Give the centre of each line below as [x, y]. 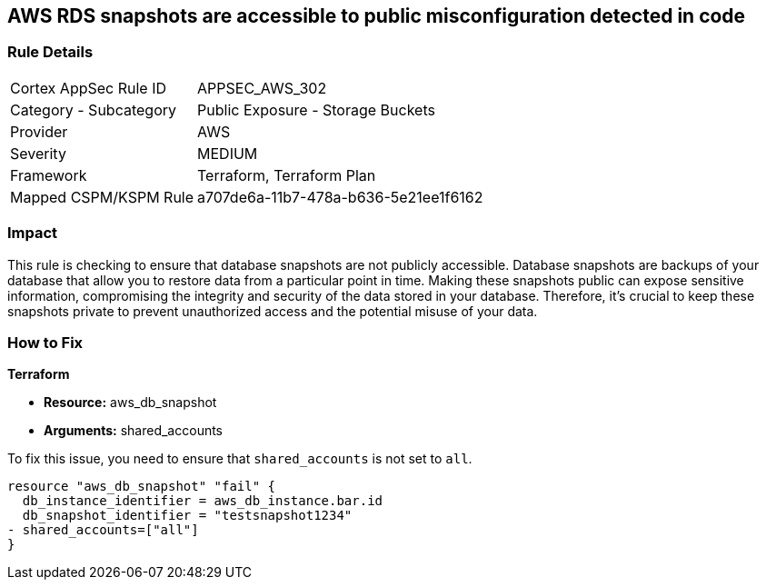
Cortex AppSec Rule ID [89, 88]
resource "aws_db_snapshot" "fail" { [142, 487]
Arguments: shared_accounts [134, 431]
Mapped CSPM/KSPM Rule [102, 197]
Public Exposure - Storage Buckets [316, 109]
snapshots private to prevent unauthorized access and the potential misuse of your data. [273, 311]
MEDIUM [228, 153]
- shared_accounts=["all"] [103, 530]
